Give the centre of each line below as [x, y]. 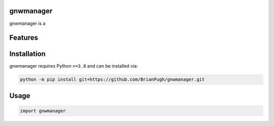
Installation [27, 54]
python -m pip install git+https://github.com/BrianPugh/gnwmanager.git [112, 80]
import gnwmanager [43, 111]
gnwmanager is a [27, 23]
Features [24, 38]
